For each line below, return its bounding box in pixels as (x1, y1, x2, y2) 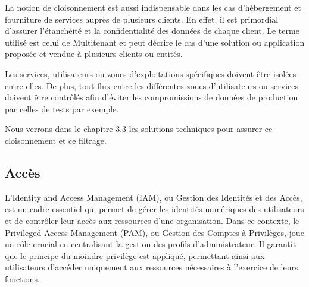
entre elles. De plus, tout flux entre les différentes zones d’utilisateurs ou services (5, 79, 298, 92)
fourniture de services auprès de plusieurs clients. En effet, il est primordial (5, 12, 279, 25)
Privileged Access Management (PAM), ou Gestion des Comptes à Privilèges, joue (5, 226, 304, 238)
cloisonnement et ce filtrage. (5, 134, 107, 146)
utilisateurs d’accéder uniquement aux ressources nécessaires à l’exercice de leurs (5, 261, 298, 273)
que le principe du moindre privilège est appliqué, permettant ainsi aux (5, 249, 265, 261)
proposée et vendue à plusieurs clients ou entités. (5, 48, 183, 60)
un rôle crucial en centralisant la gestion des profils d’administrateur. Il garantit (5, 238, 296, 250)
